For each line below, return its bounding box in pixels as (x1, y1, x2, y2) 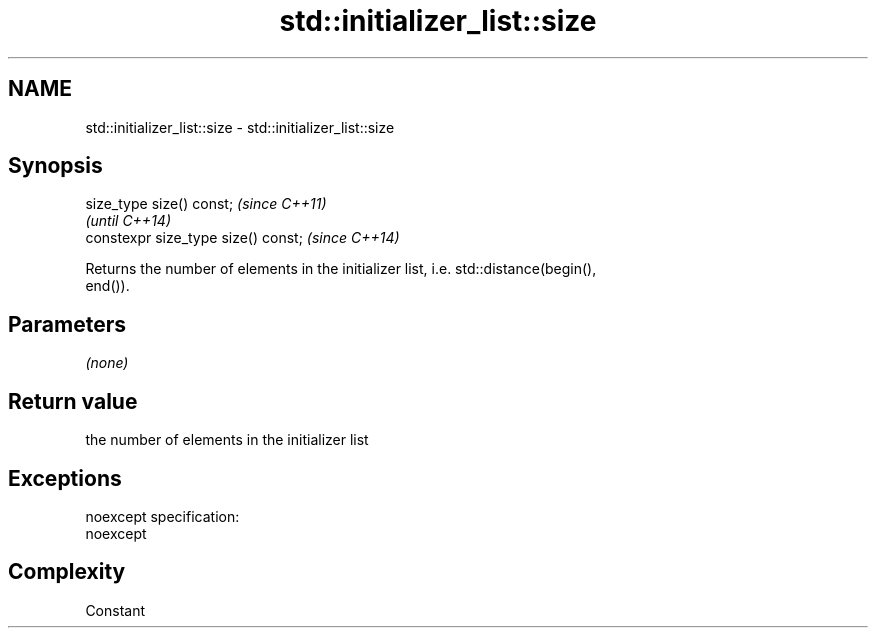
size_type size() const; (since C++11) (85, 195, 327, 213)
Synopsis (8, 153, 103, 179)
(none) (85, 354, 129, 372)
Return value (8, 388, 138, 414)
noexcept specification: (85, 507, 240, 525)
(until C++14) (85, 212, 171, 230)
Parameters (8, 311, 126, 337)
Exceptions (8, 465, 122, 491)
